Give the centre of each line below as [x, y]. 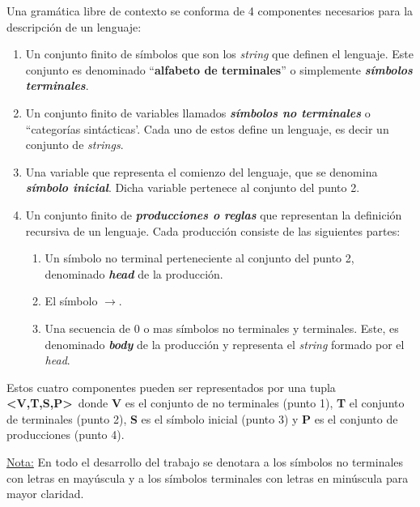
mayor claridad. [45, 494]
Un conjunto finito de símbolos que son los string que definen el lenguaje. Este [220, 54]
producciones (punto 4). [66, 435]
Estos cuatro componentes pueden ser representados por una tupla [171, 387]
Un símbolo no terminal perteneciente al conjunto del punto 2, [199, 258]
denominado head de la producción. [134, 273]
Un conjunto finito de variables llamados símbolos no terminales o [198, 112]
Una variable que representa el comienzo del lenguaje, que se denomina [202, 171]
